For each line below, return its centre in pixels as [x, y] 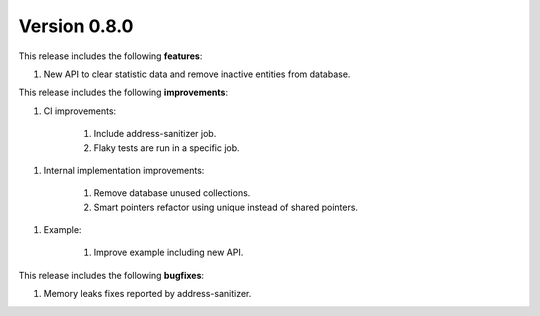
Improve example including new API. [168, 252]
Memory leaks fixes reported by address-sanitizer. [147, 294]
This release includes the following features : [110, 56]
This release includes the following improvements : [123, 92]
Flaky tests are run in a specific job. [166, 147]
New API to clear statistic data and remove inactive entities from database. [197, 74]
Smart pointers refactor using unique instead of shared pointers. [226, 207]
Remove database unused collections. [172, 193]
